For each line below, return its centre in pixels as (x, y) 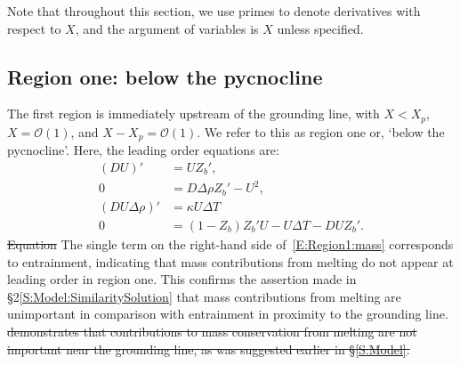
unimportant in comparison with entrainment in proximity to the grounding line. (228, 314)
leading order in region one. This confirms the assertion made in (182, 279)
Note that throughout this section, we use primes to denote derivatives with (214, 11)
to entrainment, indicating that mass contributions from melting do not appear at (230, 261)
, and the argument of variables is (167, 28)
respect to (34, 28)
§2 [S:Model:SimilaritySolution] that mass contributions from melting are (204, 296)
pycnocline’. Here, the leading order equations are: (143, 150)
